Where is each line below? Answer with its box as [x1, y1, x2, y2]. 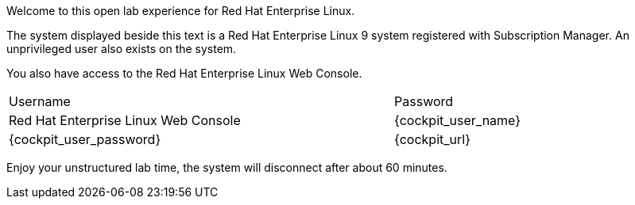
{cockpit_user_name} [394, 112, 521, 128]
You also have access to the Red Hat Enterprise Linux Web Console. [6, 66, 362, 80]
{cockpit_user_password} [9, 131, 161, 147]
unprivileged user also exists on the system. [6, 42, 237, 55]
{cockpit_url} [394, 131, 470, 147]
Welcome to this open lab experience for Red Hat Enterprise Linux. [6, 4, 355, 17]
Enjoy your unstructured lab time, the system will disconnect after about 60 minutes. [6, 161, 447, 174]
